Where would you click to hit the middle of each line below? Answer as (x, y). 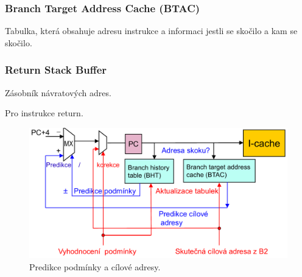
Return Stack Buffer (56, 70)
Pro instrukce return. (44, 113)
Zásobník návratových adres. (58, 92)
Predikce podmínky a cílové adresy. (95, 266)
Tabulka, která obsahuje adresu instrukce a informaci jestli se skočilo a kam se (151, 31)
